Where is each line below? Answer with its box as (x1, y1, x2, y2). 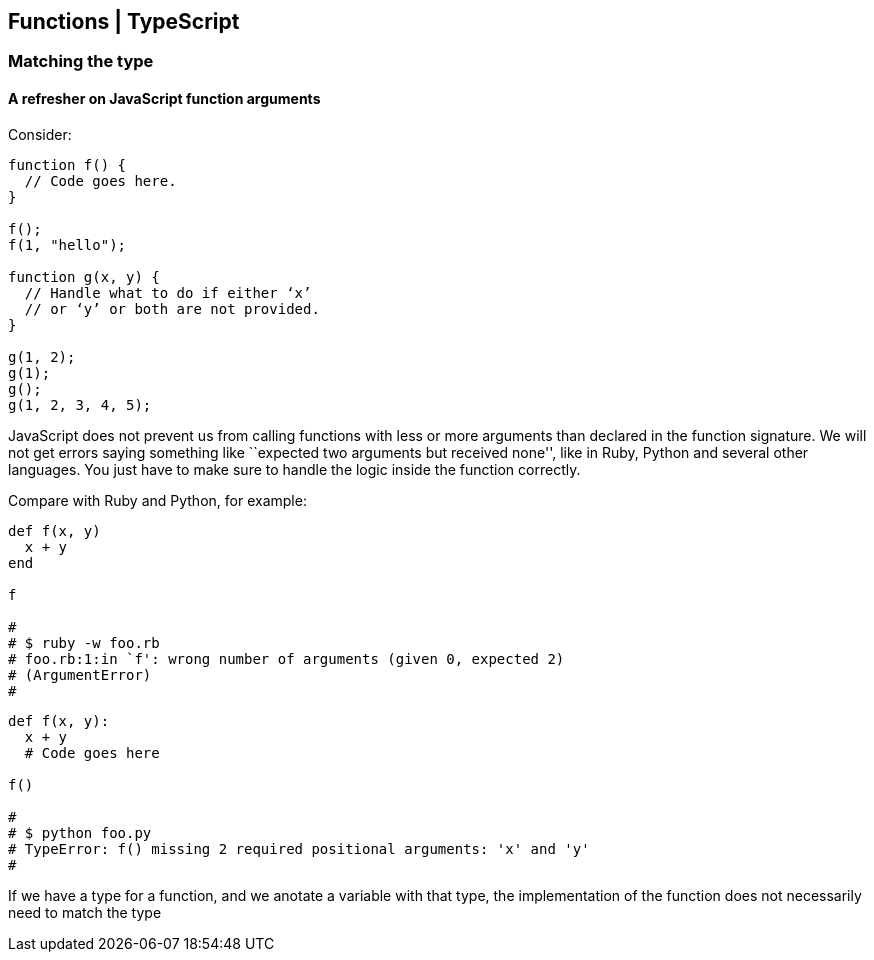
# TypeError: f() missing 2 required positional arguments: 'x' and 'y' (8, 840, 590, 857)
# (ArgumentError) (8, 666, 152, 683)
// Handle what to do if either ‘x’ (24, 284, 312, 301)
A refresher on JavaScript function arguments (8, 90, 321, 108)
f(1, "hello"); (8, 236, 127, 253)
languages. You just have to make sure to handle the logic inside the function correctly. (8, 460, 581, 478)
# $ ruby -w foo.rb (8, 634, 160, 651)
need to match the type (8, 903, 162, 921)
